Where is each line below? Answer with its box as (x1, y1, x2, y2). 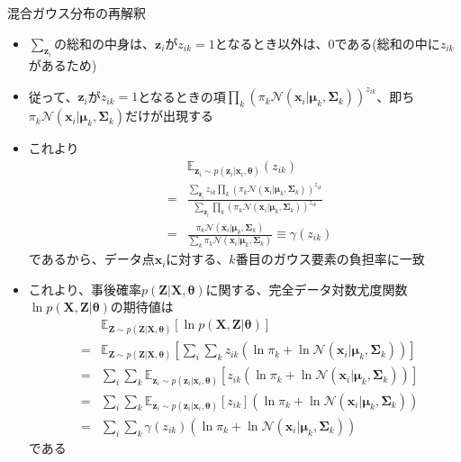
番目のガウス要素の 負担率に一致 (235, 249, 425, 268)
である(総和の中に (334, 33, 440, 52)
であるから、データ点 (28, 249, 155, 268)
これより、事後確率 (28, 279, 141, 298)
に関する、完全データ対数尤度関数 (205, 279, 408, 298)
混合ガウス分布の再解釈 (7, 4, 146, 22)
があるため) (28, 56, 97, 75)
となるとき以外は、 (214, 33, 329, 52)
